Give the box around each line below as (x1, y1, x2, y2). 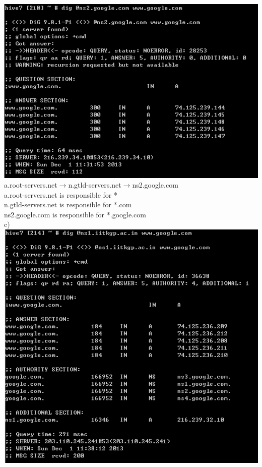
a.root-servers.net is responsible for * (4, 189, 117, 200)
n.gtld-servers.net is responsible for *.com (4, 199, 132, 210)
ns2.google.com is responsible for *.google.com (4, 209, 146, 219)
